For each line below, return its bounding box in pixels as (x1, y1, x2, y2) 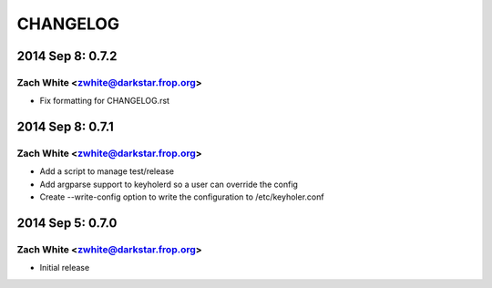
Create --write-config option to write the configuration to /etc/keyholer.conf (39, 191, 324, 202)
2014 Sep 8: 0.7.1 (16, 119, 114, 135)
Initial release (39, 262, 90, 273)
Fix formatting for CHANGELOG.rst (39, 96, 170, 107)
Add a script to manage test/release (39, 166, 175, 177)
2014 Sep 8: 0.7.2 (16, 48, 118, 64)
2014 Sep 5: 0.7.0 (16, 215, 118, 231)
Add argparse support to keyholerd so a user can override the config (39, 179, 298, 190)
